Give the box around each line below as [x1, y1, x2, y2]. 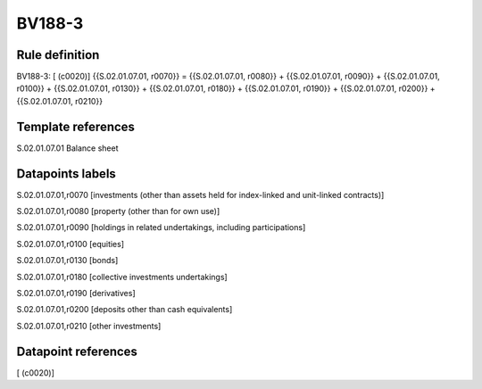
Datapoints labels [16, 166, 116, 181]
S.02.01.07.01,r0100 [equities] [16, 238, 125, 249]
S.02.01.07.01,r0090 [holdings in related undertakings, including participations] [16, 222, 306, 233]
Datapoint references [16, 343, 138, 359]
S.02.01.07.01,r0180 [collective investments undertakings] [16, 271, 228, 282]
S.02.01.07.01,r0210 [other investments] [16, 320, 162, 331]
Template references [16, 119, 136, 134]
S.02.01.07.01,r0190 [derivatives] [16, 288, 136, 298]
